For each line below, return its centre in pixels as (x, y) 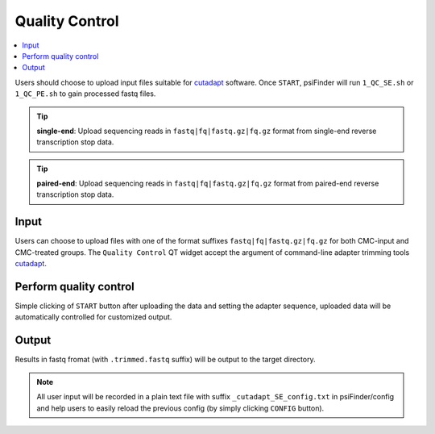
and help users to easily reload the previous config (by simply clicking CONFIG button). (180, 408)
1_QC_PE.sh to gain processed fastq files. (85, 94)
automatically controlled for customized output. (93, 317)
